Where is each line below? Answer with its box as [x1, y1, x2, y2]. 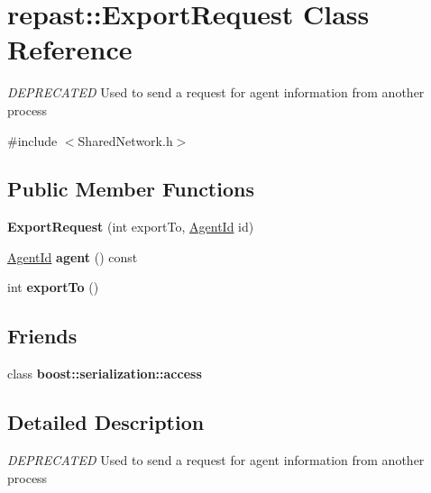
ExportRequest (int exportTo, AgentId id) [7, 217, 254, 236]
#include [7, 131, 58, 150]
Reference [7, 31, 133, 68]
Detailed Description [7, 408, 205, 436]
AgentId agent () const [7, 247, 138, 266]
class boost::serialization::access [7, 364, 202, 383]
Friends [7, 322, 78, 350]
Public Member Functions [7, 175, 254, 203]
